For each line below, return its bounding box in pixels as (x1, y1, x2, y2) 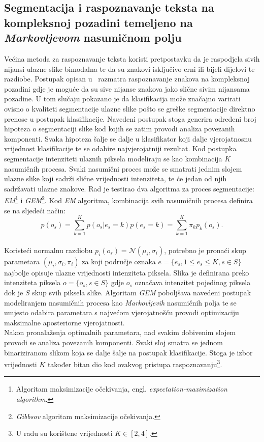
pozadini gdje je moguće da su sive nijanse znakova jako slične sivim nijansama (4, 83, 250, 94)
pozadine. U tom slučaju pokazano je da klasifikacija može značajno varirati (4, 93, 241, 104)
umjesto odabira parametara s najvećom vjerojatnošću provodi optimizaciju (4, 307, 239, 318)
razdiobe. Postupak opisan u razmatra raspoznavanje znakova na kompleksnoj (4, 73, 250, 84)
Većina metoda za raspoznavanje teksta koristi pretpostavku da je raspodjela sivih (4, 53, 260, 64)
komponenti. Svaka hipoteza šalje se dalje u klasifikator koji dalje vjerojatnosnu (4, 133, 252, 144)
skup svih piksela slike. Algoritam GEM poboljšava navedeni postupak (32, 287, 251, 298)
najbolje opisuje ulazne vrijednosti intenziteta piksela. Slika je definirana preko (4, 267, 249, 278)
